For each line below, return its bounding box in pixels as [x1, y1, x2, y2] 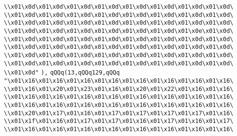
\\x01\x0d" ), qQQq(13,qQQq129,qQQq [4, 69, 120, 76]
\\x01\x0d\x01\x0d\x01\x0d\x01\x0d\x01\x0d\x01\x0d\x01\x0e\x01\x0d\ [4, 27, 234, 34]
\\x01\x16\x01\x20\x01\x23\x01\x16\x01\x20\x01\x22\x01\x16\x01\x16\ [4, 85, 234, 92]
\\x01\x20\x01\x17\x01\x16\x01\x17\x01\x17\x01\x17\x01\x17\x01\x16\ [4, 109, 234, 117]
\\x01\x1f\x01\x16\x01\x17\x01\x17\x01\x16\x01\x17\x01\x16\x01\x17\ [4, 118, 234, 125]
